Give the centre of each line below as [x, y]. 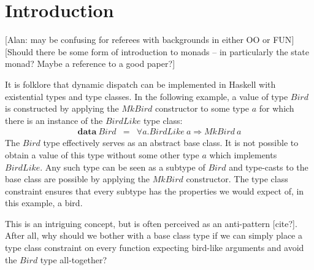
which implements [243, 154]
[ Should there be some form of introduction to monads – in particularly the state [157, 51]
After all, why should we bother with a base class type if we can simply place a [154, 235]
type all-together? [74, 259]
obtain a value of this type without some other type [102, 154]
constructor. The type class [237, 179]
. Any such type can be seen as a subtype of [123, 167]
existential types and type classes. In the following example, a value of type [147, 96]
